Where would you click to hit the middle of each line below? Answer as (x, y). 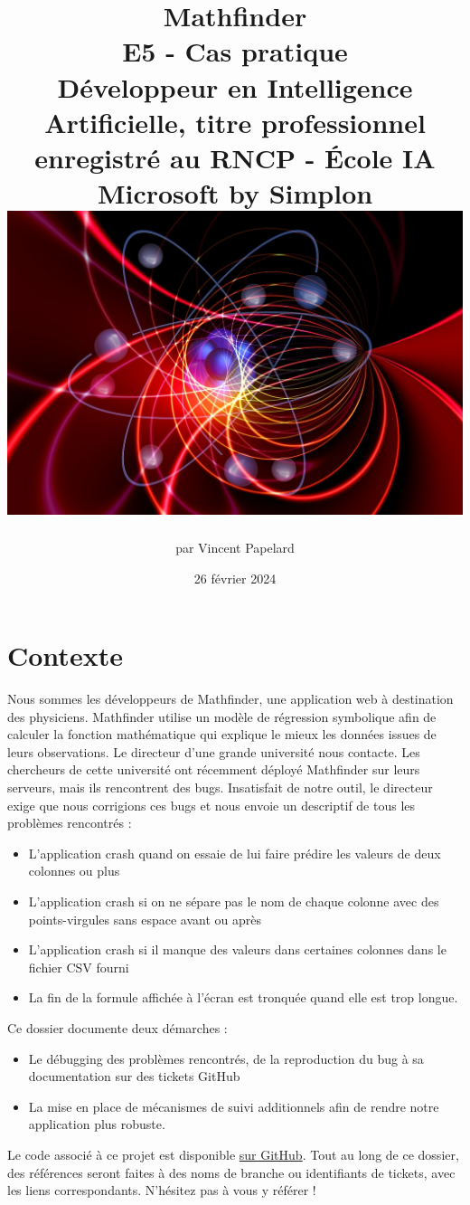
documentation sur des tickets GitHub (134, 1076)
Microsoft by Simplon (235, 193)
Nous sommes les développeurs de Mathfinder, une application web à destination (230, 699)
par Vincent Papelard (235, 547)
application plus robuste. (97, 1124)
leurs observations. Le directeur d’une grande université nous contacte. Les (214, 751)
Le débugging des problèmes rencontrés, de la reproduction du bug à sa (226, 1058)
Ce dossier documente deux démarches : (117, 1027)
